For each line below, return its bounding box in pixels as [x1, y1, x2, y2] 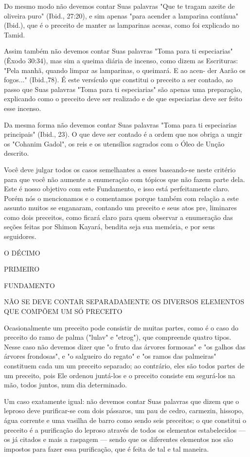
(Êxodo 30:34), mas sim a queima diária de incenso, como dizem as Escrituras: [4, 55, 238, 65]
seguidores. [4, 231, 36, 241]
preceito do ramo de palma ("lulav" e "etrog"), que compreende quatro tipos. [4, 332, 232, 342]
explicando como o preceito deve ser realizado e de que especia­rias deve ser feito [4, 93, 242, 104]
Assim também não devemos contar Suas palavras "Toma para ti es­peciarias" [4, 46, 233, 56]
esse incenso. [4, 103, 41, 113]
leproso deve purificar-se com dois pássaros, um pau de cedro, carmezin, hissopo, [4, 405, 244, 416]
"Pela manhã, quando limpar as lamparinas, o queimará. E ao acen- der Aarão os [4, 65, 246, 75]
